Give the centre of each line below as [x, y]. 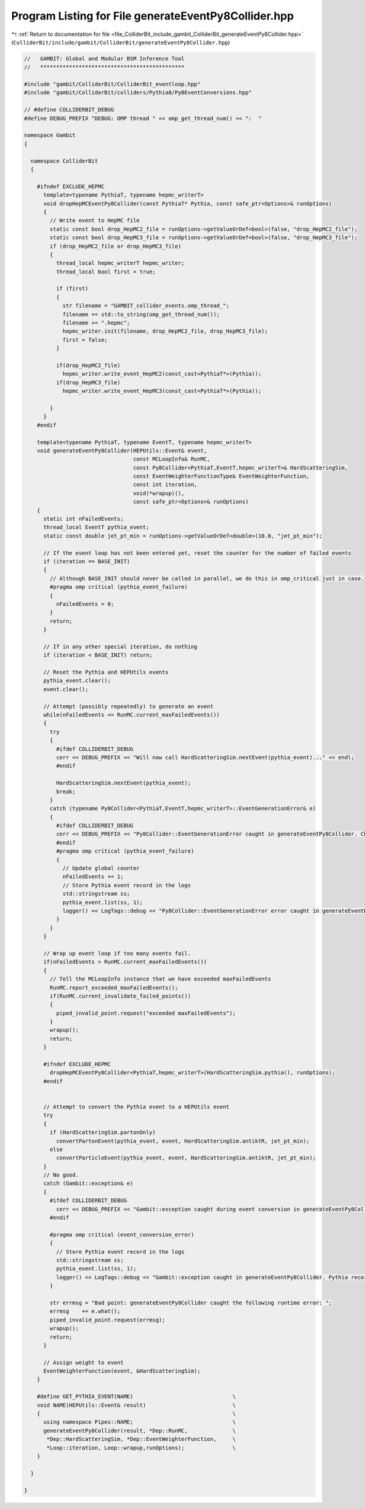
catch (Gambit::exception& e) [89, 1184]
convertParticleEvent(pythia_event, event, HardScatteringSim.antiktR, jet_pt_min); [186, 1158]
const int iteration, [165, 485]
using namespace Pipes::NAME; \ [140, 1422]
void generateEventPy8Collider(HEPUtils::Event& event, [122, 450]
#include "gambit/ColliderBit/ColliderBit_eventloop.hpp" [112, 84]
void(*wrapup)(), [159, 493]
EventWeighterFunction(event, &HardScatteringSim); [122, 1371]
